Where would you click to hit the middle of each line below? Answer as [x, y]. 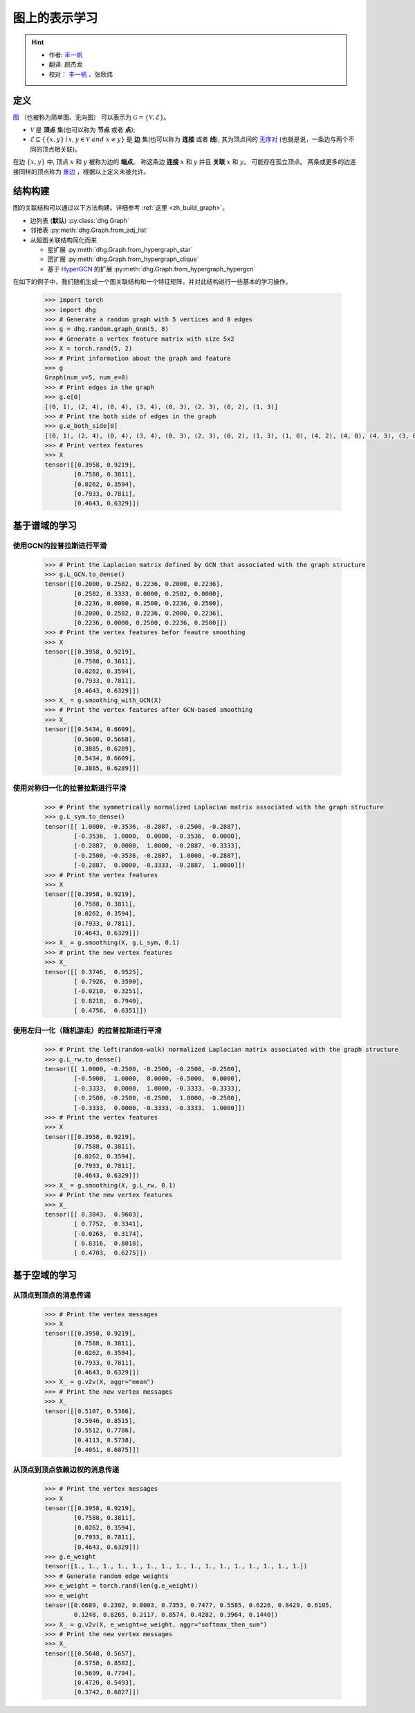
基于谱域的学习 [45, 525]
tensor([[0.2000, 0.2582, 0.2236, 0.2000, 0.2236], [134, 584]
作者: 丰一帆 [66, 55]
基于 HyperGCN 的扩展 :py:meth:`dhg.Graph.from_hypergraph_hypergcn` [151, 269]
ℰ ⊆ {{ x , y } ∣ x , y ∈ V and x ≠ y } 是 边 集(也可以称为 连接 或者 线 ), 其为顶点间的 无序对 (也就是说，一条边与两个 [189, 139]
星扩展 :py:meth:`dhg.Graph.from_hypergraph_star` [120, 250]
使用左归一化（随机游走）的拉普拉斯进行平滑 [87, 1030]
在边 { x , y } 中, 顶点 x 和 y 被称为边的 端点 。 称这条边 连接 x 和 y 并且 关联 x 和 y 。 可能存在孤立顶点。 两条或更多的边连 [184, 162]
